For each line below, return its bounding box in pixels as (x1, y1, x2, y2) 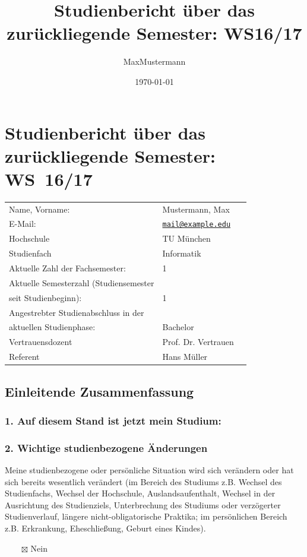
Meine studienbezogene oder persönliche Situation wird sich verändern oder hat (5, 464, 294, 476)
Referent (9, 350, 40, 363)
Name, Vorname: (9, 202, 70, 215)
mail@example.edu (162, 220, 231, 229)
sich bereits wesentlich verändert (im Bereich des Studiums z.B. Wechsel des (5, 475, 282, 488)
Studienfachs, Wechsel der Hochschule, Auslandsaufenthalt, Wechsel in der (5, 487, 276, 499)
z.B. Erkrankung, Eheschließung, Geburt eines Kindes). (5, 521, 206, 534)
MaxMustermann (123, 55, 186, 68)
